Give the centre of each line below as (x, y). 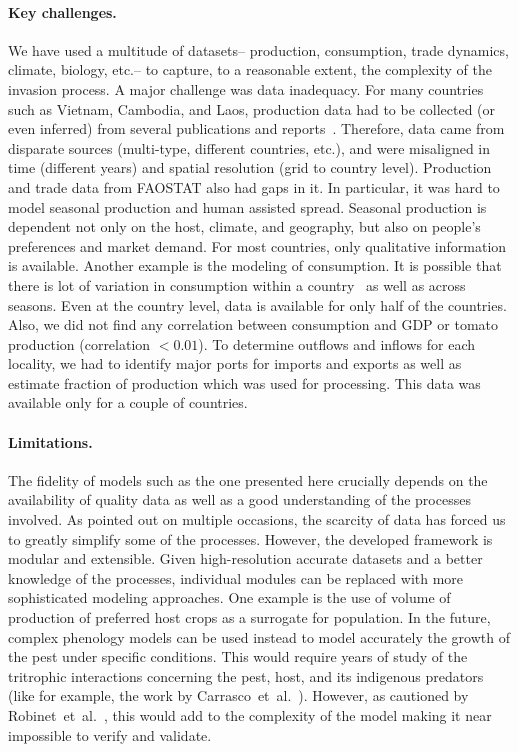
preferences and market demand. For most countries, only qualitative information (257, 245)
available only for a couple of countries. (128, 402)
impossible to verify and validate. (110, 734)
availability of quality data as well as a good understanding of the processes (239, 499)
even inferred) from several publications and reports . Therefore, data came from (256, 128)
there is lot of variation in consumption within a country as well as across (237, 284)
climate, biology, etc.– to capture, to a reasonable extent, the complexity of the (250, 69)
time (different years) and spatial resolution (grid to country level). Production (250, 167)
